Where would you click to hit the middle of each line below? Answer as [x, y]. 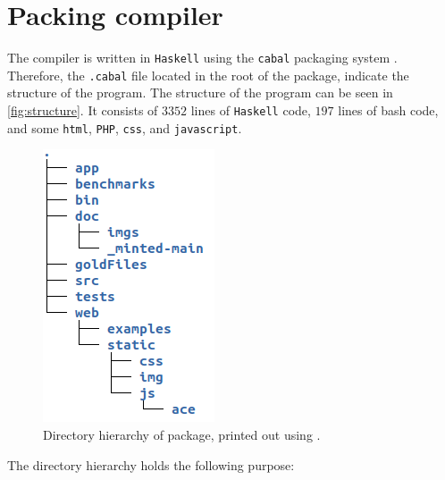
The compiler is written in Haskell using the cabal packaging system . [202, 58]
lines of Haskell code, [251, 110]
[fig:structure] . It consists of [83, 110]
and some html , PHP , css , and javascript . [125, 127]
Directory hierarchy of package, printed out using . [182, 434]
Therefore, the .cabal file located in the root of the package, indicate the [208, 75]
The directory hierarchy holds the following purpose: [151, 464]
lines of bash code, [388, 110]
